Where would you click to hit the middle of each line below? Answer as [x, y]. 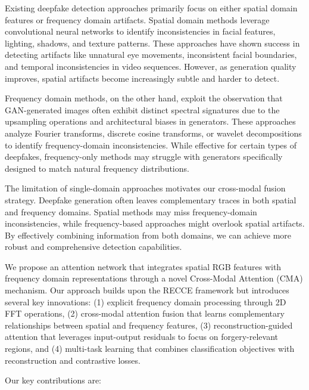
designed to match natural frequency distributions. [97, 168]
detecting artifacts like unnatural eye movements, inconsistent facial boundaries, [151, 55]
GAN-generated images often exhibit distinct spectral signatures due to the [142, 109]
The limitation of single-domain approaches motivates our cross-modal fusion [145, 188]
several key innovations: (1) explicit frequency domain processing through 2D [146, 301]
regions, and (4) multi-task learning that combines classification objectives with [150, 349]
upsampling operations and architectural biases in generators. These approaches [150, 121]
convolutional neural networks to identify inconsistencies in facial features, [140, 31]
